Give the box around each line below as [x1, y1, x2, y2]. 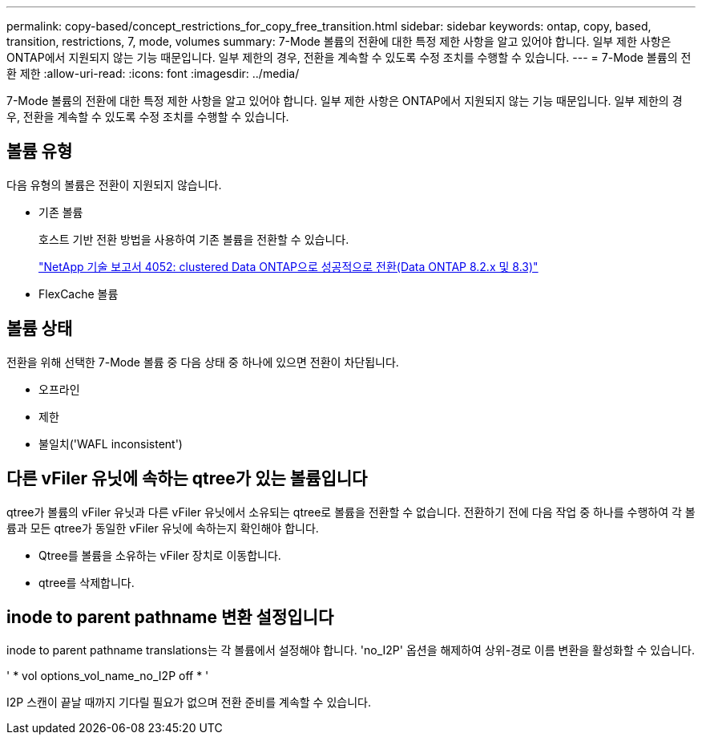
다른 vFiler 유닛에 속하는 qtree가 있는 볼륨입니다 [6, 468, 368, 489]
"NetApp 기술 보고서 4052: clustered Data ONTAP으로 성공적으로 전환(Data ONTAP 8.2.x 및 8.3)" [38, 259, 539, 273]
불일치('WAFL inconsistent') [38, 436, 183, 451]
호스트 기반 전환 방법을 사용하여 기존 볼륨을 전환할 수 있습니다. [38, 232, 349, 246]
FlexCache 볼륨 [38, 286, 119, 301]
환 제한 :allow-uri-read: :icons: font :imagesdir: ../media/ [6, 67, 300, 80]
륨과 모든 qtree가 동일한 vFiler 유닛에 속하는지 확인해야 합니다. [6, 520, 319, 535]
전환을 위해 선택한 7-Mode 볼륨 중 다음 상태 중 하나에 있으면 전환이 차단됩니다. [6, 354, 399, 369]
